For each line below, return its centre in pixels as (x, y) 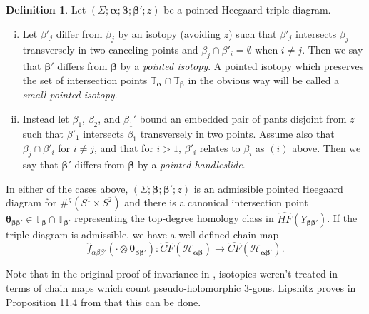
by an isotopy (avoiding (169, 33)
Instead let (46, 118)
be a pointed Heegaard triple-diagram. (247, 9)
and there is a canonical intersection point (216, 202)
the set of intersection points (85, 80)
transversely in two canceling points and (110, 50)
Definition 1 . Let (46, 9)
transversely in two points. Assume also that (237, 133)
